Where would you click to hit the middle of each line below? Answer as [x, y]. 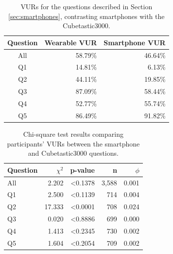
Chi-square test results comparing [73, 134]
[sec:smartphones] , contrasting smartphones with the [86, 16]
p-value [82, 170]
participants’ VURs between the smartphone [73, 143]
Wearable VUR [71, 42]
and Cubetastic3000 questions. [73, 153]
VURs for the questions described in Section [86, 6]
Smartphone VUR [135, 42]
